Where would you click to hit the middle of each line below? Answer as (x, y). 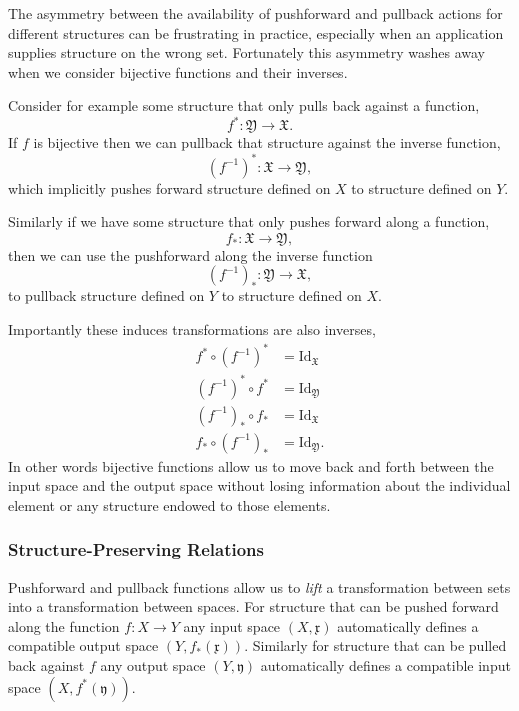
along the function (64, 625)
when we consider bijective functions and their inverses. (178, 71)
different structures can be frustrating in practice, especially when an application (256, 32)
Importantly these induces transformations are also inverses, (192, 328)
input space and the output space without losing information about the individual (259, 485)
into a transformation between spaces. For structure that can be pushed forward (253, 606)
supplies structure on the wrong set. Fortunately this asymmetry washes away (246, 52)
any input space (232, 625)
